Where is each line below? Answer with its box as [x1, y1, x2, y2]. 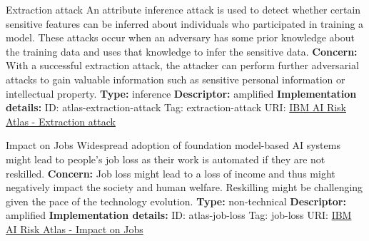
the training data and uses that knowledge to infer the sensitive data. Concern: [6, 43, 358, 58]
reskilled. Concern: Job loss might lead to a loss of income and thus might [6, 165, 335, 180]
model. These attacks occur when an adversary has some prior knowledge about [6, 30, 355, 45]
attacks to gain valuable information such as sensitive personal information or [6, 71, 345, 86]
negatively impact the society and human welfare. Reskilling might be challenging [6, 180, 363, 195]
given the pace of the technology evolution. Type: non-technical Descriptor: [6, 193, 346, 208]
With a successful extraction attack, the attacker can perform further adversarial [6, 58, 359, 73]
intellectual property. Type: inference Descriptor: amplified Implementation [6, 86, 357, 101]
